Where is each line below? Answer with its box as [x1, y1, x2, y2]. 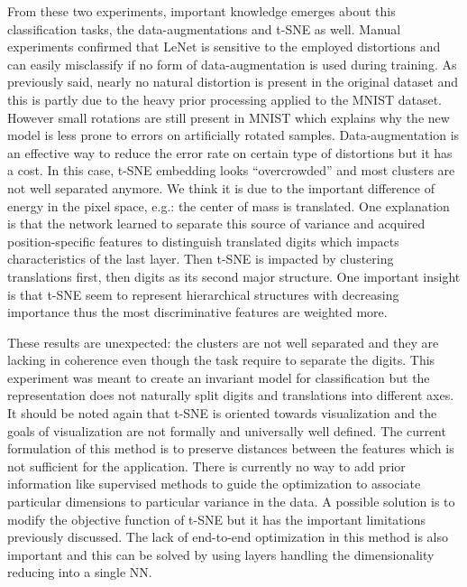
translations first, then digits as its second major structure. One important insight [7, 266, 461, 285]
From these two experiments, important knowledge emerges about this [7, 2, 396, 20]
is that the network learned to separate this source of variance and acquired [7, 214, 426, 233]
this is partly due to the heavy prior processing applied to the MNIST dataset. [7, 89, 443, 108]
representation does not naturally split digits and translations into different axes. [7, 386, 454, 405]
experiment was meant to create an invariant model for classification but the [7, 368, 430, 387]
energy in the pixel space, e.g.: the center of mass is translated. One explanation [7, 196, 450, 215]
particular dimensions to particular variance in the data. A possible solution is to [7, 492, 455, 511]
